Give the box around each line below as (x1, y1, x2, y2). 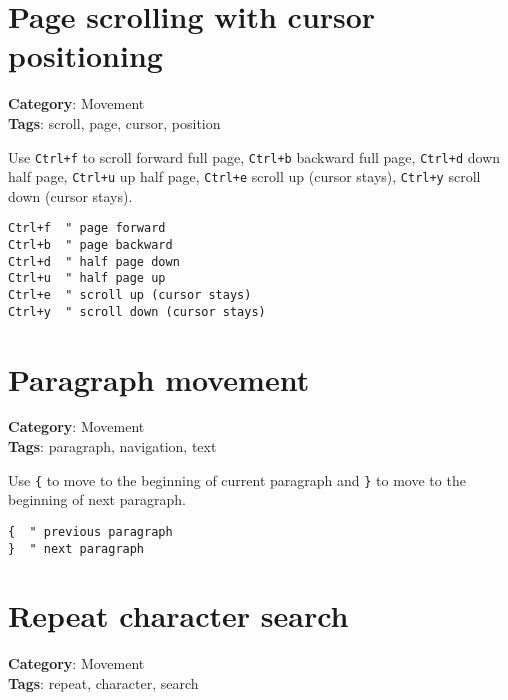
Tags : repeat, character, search (8, 672, 199, 693)
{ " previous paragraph (8, 524, 173, 539)
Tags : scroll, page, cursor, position (8, 112, 221, 133)
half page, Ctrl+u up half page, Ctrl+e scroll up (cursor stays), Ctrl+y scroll (8, 166, 481, 187)
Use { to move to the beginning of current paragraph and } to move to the (8, 469, 466, 490)
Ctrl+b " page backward (8, 238, 173, 253)
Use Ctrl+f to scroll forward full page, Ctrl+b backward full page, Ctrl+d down (8, 146, 501, 167)
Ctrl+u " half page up (8, 271, 166, 286)
